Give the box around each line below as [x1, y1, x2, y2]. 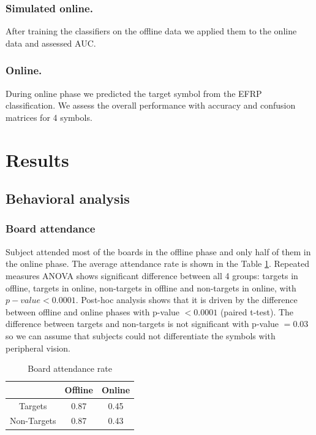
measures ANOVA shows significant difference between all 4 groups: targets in [6, 269, 298, 282]
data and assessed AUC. [6, 36, 96, 49]
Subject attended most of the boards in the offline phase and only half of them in [6, 245, 311, 258]
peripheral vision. [6, 341, 70, 354]
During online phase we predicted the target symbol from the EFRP [6, 87, 262, 99]
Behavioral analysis [6, 189, 130, 208]
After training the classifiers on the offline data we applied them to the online [6, 25, 297, 37]
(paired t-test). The [220, 305, 294, 318]
